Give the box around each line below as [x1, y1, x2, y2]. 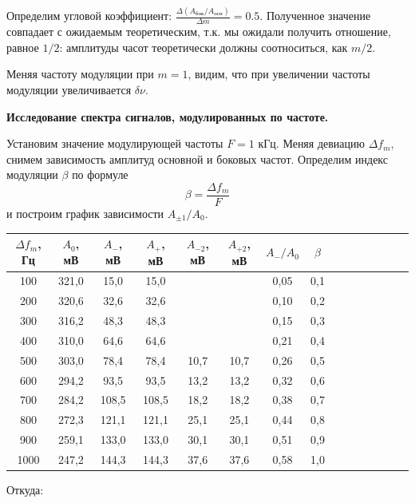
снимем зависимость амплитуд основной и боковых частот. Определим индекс [6, 150, 389, 167]
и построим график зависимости [6, 204, 164, 221]
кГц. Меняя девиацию [258, 135, 366, 152]
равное [6, 38, 39, 55]
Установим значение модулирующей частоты [6, 135, 223, 152]
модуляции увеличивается [6, 81, 132, 97]
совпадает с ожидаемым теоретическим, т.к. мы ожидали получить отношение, [6, 23, 391, 40]
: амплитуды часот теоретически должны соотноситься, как [59, 38, 348, 55]
